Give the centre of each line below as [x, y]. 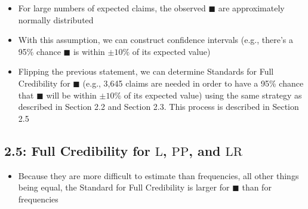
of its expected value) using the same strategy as [213, 95]
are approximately [251, 8]
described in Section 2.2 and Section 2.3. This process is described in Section [158, 107]
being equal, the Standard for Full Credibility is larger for [124, 187]
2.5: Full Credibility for [77, 150]
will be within [71, 95]
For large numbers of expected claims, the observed [112, 8]
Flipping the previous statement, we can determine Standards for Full [146, 71]
